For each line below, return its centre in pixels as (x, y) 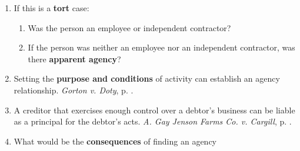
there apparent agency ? (74, 58)
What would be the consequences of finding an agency (115, 141)
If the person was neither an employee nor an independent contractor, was (161, 47)
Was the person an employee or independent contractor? (129, 27)
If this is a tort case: (51, 8)
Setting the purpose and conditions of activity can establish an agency (147, 78)
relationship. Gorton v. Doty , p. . (74, 90)
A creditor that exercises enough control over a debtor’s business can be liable (154, 110)
